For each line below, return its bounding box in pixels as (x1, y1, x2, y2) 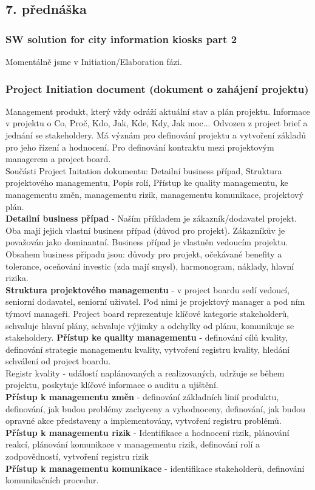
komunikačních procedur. (5, 474, 99, 486)
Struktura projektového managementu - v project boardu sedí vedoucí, (5, 283, 290, 296)
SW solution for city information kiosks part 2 (5, 31, 237, 46)
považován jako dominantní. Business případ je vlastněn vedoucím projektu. (5, 236, 288, 248)
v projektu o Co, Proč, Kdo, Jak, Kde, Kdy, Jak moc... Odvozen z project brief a (5, 117, 308, 129)
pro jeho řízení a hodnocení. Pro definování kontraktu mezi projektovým (5, 140, 274, 153)
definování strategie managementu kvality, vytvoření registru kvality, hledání (5, 342, 290, 355)
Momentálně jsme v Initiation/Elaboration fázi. (5, 55, 182, 67)
